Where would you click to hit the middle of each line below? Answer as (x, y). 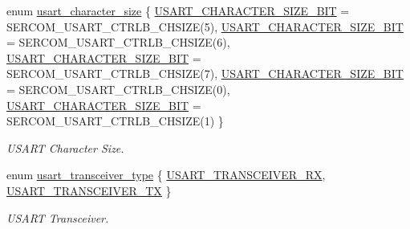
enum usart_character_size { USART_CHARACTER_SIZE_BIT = (178, 10)
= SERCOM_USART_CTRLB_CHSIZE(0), (118, 89)
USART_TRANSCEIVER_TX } (89, 190)
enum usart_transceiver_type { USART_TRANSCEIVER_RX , (166, 175)
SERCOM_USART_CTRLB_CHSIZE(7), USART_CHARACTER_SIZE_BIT (205, 74)
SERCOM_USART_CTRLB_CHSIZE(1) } (115, 121)
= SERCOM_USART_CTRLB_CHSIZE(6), (118, 42)
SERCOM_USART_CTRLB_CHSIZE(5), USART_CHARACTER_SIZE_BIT (205, 26)
